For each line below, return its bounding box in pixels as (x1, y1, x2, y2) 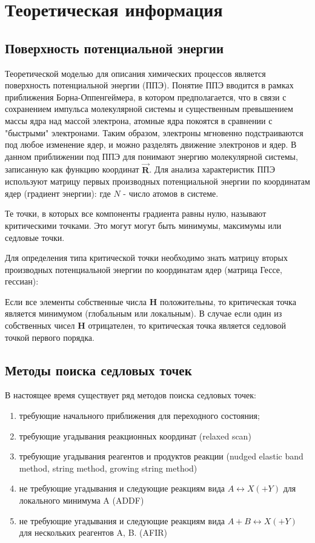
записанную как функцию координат (5, 163, 139, 176)
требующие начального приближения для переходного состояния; (19, 409, 260, 422)
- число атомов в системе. (123, 186, 219, 199)
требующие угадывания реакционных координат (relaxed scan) (19, 429, 251, 442)
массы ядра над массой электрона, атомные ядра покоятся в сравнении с (5, 114, 273, 127)
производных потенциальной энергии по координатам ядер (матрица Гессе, (5, 263, 282, 275)
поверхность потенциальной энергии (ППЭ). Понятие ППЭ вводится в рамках (5, 79, 294, 91)
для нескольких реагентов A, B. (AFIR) (19, 526, 167, 539)
